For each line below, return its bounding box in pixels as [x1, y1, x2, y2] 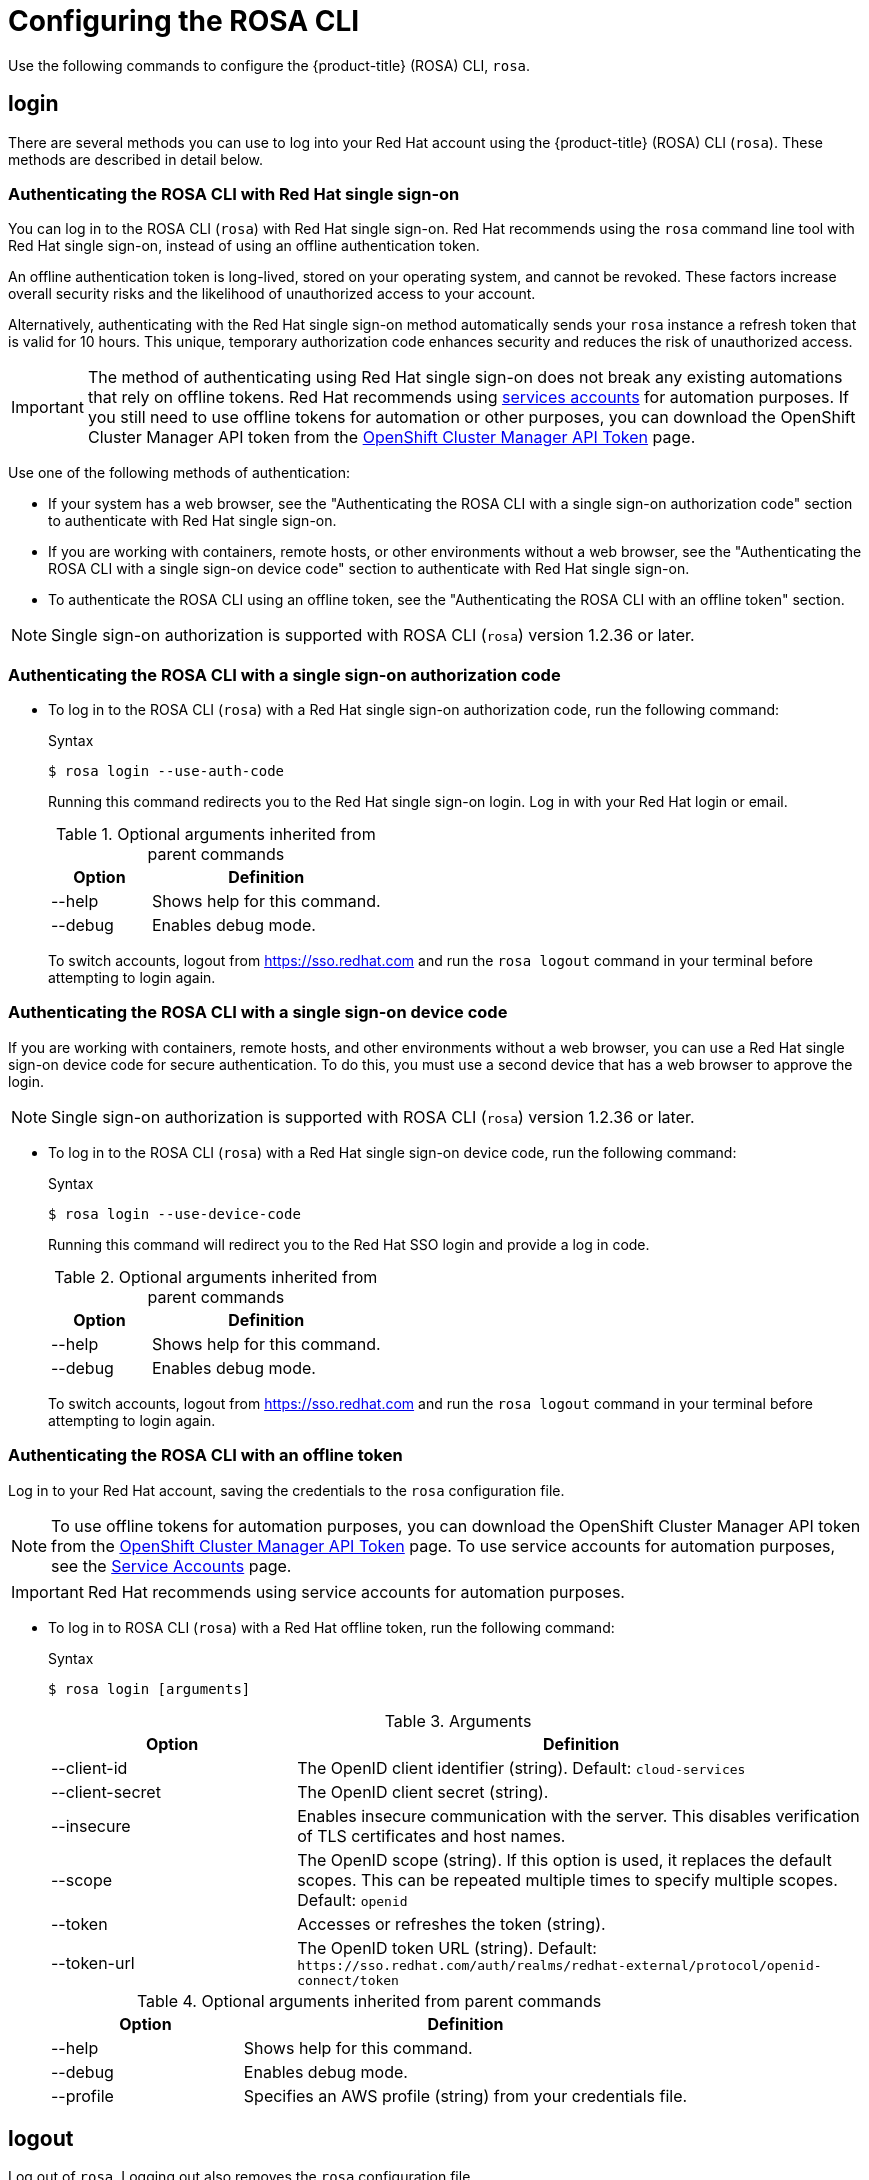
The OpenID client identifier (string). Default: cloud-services [297, 1757, 746, 1778]
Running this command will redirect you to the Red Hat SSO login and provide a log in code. [48, 1235, 650, 1253]
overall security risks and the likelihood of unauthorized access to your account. [8, 285, 536, 303]
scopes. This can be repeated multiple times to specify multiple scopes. [297, 1869, 838, 1890]
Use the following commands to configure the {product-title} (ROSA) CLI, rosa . [8, 56, 531, 74]
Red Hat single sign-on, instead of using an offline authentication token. [8, 237, 480, 255]
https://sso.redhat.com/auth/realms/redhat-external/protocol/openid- [297, 1957, 822, 1973]
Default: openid [297, 1889, 408, 1910]
